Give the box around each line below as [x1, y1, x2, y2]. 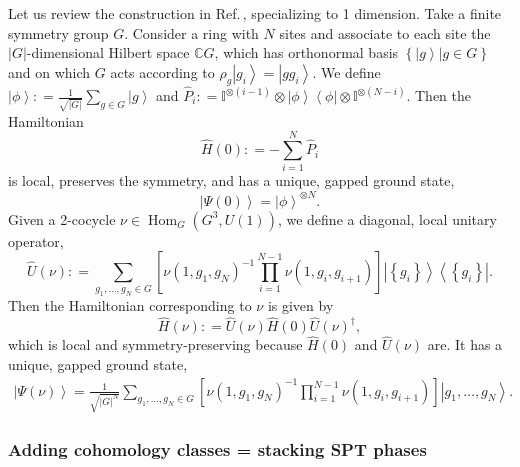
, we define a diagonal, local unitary [277, 208, 497, 229]
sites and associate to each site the [279, 22, 491, 43]
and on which [8, 61, 91, 82]
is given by [267, 295, 334, 316]
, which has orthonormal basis [214, 42, 399, 63]
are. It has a [427, 334, 503, 355]
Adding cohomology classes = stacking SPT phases [8, 437, 427, 462]
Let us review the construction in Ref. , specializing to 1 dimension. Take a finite [8, 3, 502, 23]
